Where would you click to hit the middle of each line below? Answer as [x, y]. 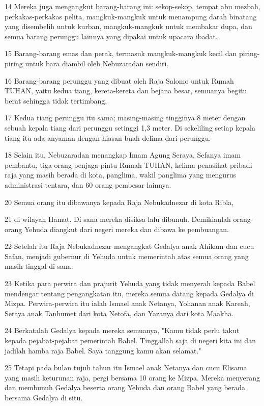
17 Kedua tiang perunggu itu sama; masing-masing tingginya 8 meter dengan [125, 118]
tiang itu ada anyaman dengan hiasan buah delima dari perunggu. [108, 137]
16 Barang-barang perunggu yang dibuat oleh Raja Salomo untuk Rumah [119, 80]
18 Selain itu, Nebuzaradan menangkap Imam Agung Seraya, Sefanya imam [123, 155]
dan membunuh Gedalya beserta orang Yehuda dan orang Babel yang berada [125, 387]
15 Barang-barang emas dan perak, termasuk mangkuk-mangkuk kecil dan [121, 53]
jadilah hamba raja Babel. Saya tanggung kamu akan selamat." [103, 350]
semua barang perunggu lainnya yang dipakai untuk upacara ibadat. [111, 36]
